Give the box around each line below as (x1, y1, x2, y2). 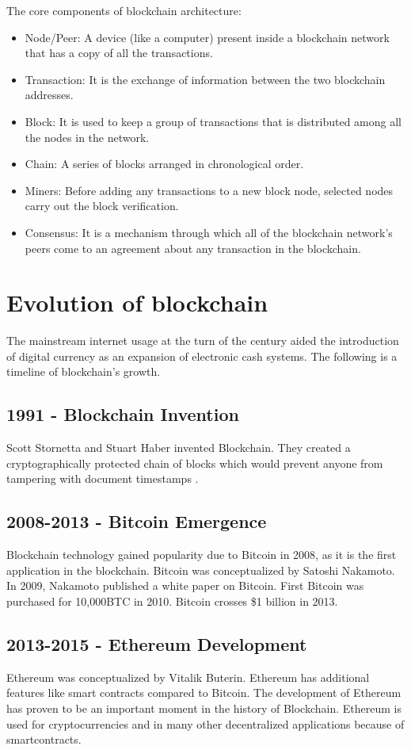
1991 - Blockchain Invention (6, 402, 239, 427)
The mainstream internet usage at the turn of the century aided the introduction (6, 332, 399, 349)
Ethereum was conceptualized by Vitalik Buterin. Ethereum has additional (6, 668, 370, 685)
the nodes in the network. (25, 128, 150, 145)
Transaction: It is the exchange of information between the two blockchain (25, 71, 386, 87)
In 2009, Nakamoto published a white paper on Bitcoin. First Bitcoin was (6, 577, 364, 594)
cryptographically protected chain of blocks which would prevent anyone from (6, 454, 383, 471)
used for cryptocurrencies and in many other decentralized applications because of (6, 715, 405, 732)
